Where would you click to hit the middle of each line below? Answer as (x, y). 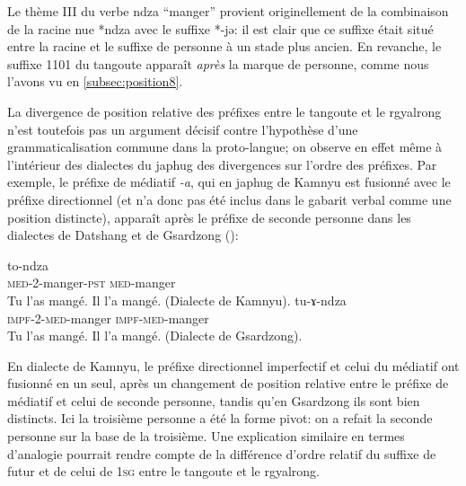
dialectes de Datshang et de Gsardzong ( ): (123, 235)
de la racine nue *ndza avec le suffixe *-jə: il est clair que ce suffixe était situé (220, 28)
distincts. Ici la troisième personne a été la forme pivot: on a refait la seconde (220, 418)
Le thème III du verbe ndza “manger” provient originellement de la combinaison (228, 11)
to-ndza (28, 265)
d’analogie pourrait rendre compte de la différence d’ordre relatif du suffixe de (222, 453)
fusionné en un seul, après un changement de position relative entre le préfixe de (228, 383)
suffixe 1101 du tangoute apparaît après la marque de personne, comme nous (218, 63)
